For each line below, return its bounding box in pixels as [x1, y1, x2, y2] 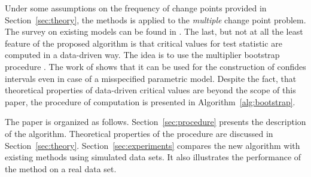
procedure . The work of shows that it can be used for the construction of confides [5, 60, 306, 72]
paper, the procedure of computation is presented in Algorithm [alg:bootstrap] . [5, 95, 295, 108]
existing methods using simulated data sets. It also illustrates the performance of [5, 151, 301, 163]
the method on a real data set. [5, 162, 117, 175]
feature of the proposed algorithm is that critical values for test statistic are [5, 36, 282, 49]
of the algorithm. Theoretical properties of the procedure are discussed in [5, 127, 273, 139]
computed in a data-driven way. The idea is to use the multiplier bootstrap [5, 48, 280, 61]
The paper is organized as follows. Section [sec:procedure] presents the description [5, 115, 306, 128]
